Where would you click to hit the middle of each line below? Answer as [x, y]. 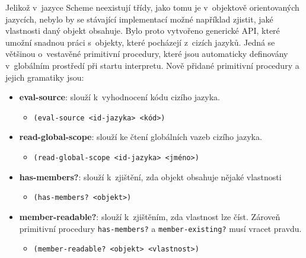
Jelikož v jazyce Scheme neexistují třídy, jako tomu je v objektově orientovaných [152, 7]
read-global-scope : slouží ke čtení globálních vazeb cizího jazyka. [141, 137]
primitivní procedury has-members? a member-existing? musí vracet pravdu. [160, 228]
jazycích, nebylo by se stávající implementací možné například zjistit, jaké [139, 19]
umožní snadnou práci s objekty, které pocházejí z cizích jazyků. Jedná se [140, 42]
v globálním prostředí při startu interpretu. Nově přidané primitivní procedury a [152, 65]
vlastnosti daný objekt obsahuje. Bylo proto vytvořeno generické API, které [143, 31]
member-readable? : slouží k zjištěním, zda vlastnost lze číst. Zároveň [150, 216]
